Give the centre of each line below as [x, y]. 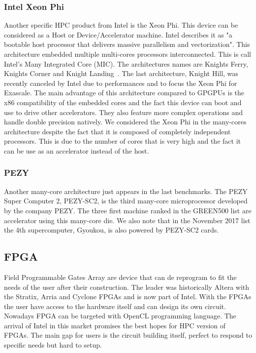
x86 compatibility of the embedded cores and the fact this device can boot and [123, 102]
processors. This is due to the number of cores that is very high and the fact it [122, 141]
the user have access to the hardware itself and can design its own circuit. [115, 306]
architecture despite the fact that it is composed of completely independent [117, 131]
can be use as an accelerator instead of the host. [77, 150]
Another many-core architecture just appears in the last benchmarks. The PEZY [126, 191]
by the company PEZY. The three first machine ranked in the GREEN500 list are [128, 210]
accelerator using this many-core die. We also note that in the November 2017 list [127, 220]
